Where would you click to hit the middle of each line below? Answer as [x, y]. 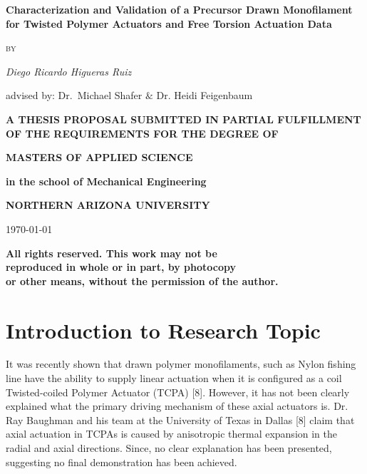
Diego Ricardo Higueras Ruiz [69, 71]
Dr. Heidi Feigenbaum [205, 95]
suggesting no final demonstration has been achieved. [122, 462]
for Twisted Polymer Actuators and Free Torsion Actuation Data [169, 23]
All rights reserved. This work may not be [112, 253]
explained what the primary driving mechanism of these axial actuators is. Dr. [177, 406]
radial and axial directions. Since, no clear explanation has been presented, [169, 448]
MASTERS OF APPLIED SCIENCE [99, 157]
